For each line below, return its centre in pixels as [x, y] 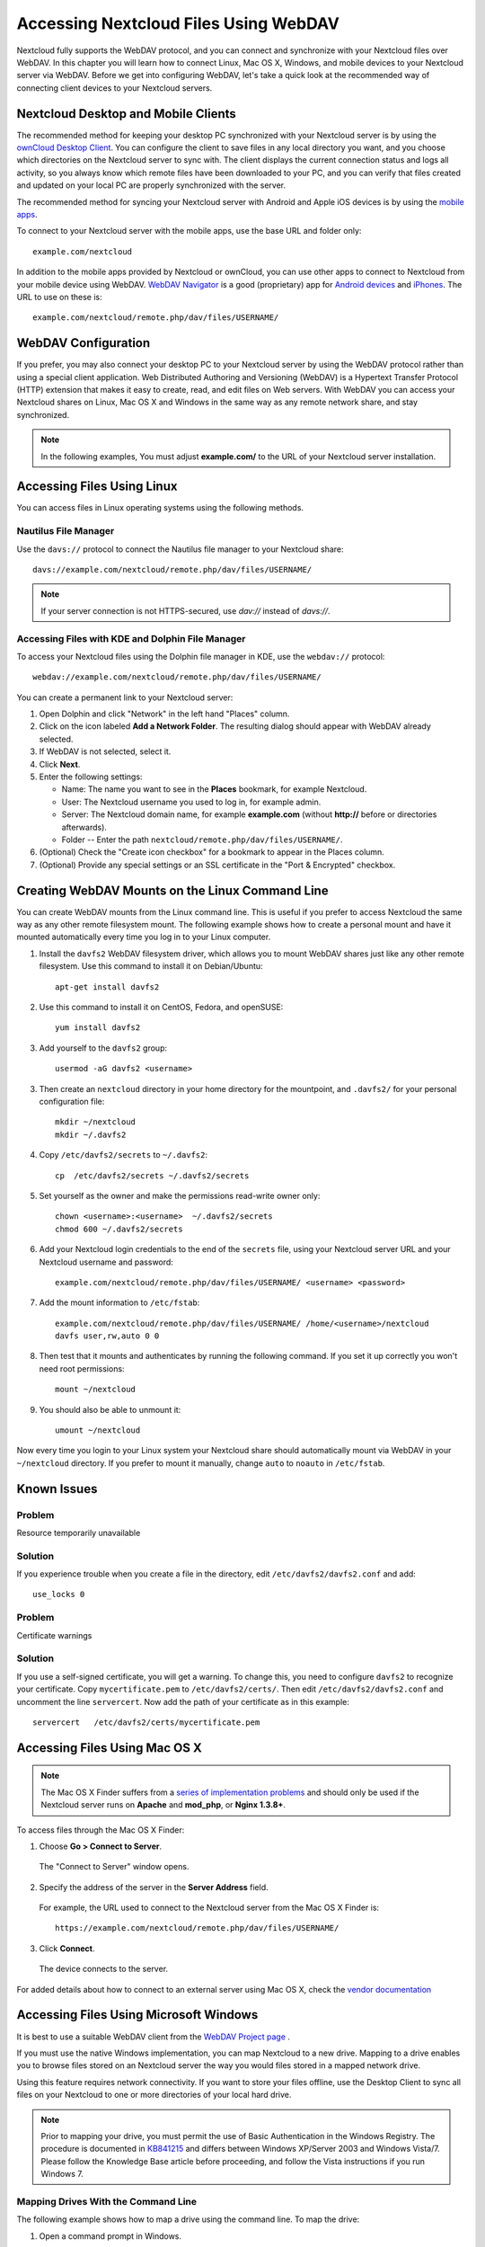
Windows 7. [62, 2174]
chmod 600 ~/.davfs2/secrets [119, 1229]
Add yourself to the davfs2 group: [103, 1048]
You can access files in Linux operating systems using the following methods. [160, 508]
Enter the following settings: [91, 777]
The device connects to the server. [104, 1969]
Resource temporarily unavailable [79, 1532]
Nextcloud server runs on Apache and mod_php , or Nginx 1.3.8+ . [163, 1805]
